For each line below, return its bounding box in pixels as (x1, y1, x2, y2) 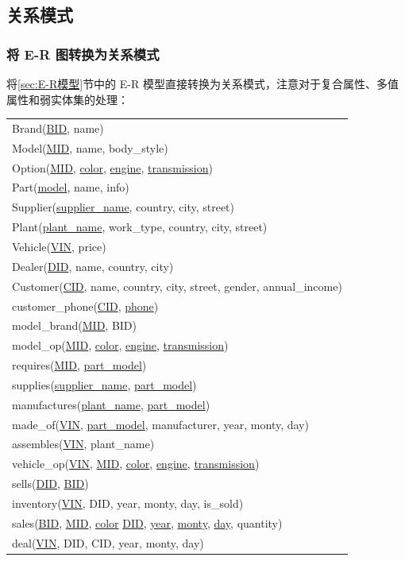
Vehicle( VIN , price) (12, 238, 106, 254)
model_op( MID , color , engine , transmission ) (12, 337, 229, 354)
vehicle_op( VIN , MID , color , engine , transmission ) (12, 455, 260, 472)
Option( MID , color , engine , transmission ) (12, 159, 213, 176)
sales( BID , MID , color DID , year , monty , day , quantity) (12, 514, 283, 531)
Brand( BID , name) (12, 119, 104, 136)
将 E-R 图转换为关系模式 (6, 44, 160, 64)
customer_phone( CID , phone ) (12, 297, 159, 314)
